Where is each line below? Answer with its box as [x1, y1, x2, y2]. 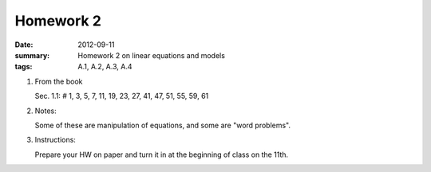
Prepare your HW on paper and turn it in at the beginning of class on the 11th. [34, 150, 289, 159]
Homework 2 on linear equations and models [77, 50, 225, 60]
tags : [14, 62, 33, 72]
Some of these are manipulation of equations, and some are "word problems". [34, 120, 291, 130]
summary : [14, 50, 50, 60]
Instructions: [34, 135, 76, 145]
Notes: [34, 106, 57, 115]
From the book [34, 76, 83, 86]
